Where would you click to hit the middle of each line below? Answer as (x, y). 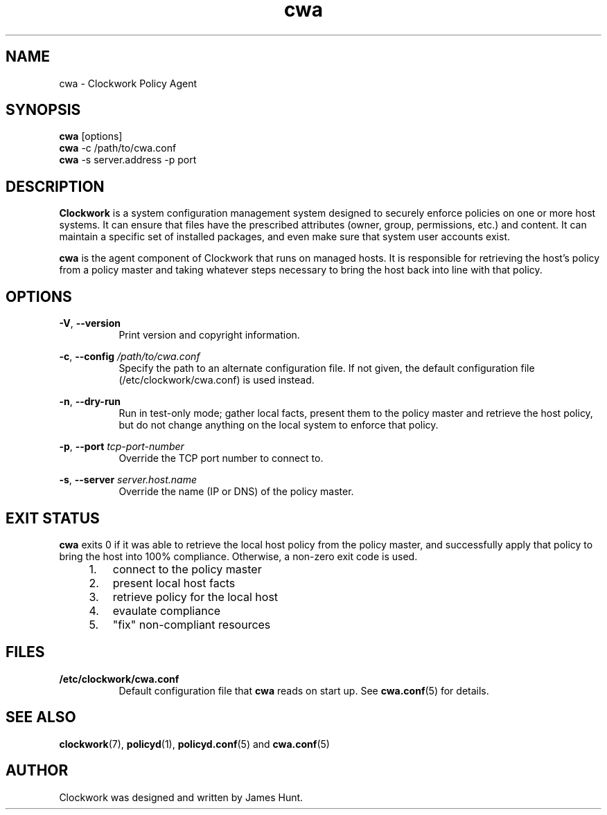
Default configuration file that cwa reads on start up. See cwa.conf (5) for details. (304, 690)
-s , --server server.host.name (128, 480)
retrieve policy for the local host (195, 597)
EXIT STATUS (53, 518)
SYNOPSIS (43, 110)
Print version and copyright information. (209, 335)
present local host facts (174, 583)
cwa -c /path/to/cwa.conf (118, 148)
